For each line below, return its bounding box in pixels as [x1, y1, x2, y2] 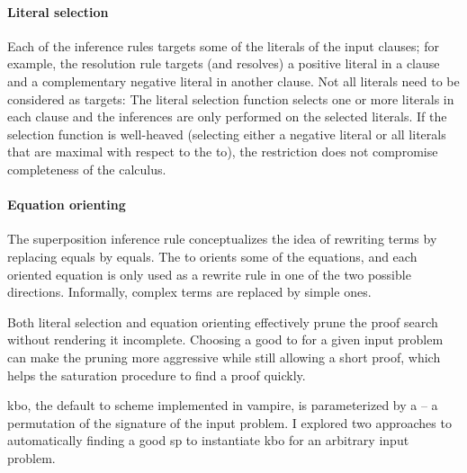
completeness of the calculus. [7, 159, 166, 178]
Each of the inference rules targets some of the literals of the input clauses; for [7, 36, 439, 55]
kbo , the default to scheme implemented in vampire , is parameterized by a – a [7, 396, 438, 415]
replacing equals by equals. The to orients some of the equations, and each [7, 246, 418, 265]
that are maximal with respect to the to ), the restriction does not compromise [7, 142, 438, 161]
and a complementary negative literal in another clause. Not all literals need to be [7, 71, 460, 90]
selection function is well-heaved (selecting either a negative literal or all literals [7, 124, 446, 143]
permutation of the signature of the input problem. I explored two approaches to [7, 413, 452, 432]
